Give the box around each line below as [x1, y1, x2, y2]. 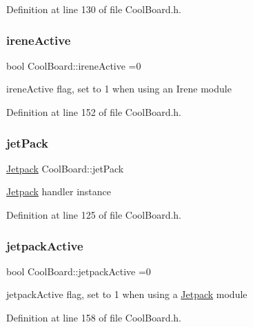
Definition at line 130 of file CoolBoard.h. [6, 2, 182, 16]
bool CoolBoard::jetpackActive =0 [6, 264, 151, 278]
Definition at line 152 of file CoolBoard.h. [6, 105, 182, 119]
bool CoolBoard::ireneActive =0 [6, 58, 141, 72]
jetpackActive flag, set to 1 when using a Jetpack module [6, 287, 247, 301]
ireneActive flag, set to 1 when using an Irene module [6, 81, 232, 96]
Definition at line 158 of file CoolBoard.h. [6, 310, 182, 324]
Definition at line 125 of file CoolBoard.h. [6, 208, 182, 221]
